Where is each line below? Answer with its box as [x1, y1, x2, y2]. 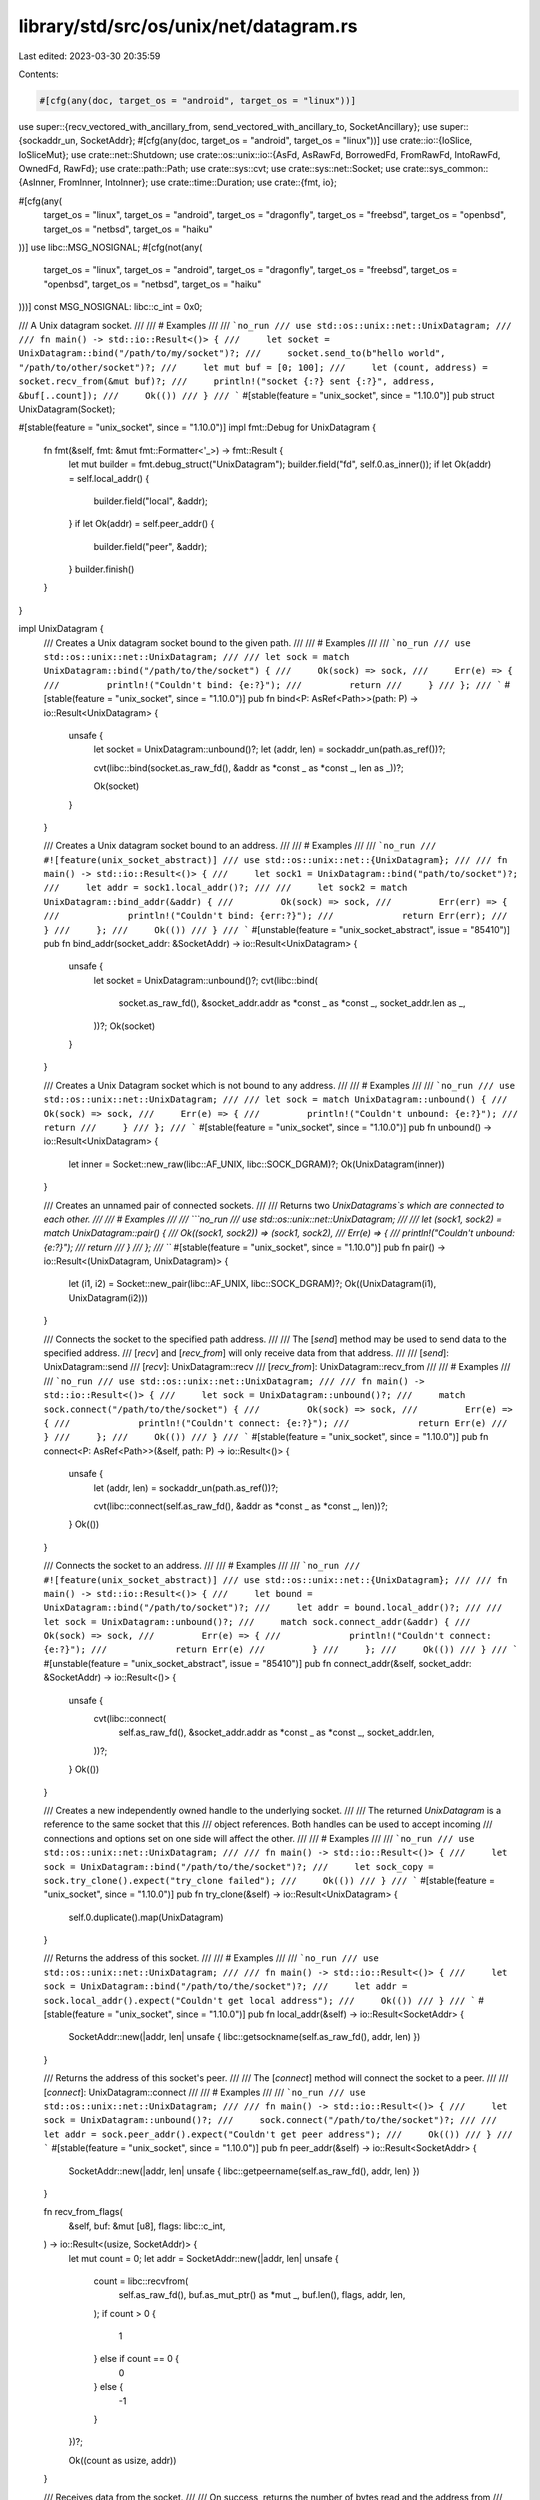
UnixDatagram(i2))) [68, 1291, 149, 1304]
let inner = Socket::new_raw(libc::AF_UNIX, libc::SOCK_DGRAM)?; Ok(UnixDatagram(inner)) [68, 1158, 445, 1170]
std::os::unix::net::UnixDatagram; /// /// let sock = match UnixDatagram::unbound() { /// [43, 1094, 508, 1105]
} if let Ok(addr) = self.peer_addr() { [68, 518, 215, 530]
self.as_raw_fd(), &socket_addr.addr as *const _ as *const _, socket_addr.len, [118, 1726, 435, 1739]
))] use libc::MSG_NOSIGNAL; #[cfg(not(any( [18, 241, 203, 254]
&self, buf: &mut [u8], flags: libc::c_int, [68, 2220, 226, 2232]
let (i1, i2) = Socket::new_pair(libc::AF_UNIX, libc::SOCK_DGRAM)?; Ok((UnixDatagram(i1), [68, 1278, 437, 1290]
